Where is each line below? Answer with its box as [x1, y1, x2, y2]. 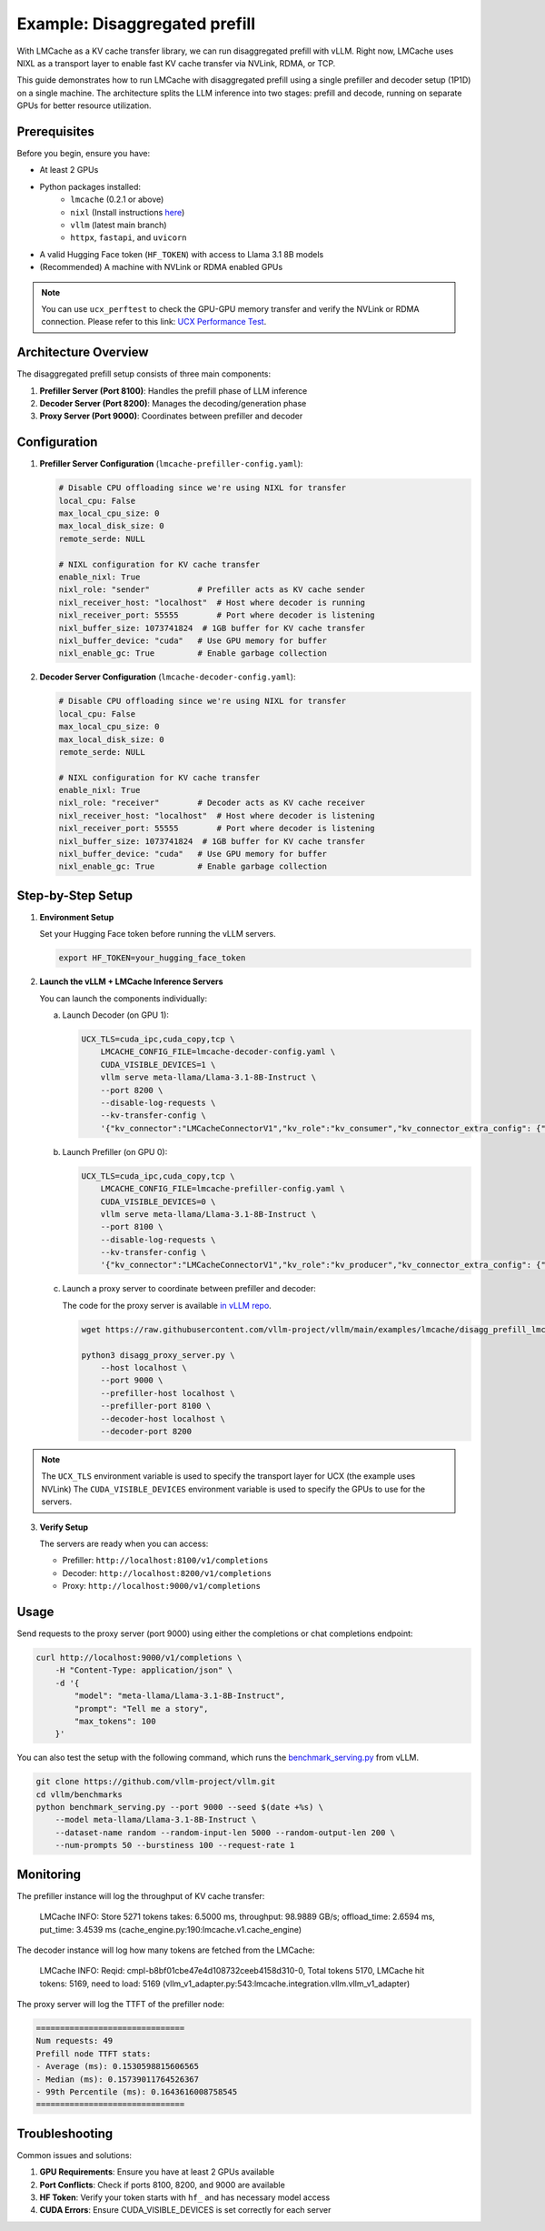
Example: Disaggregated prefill [16, 14, 256, 34]
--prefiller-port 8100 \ [100, 1401, 212, 1412]
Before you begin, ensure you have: [16, 148, 150, 159]
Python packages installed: [39, 181, 141, 192]
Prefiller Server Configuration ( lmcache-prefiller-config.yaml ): [39, 458, 303, 469]
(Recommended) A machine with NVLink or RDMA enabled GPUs [39, 262, 283, 273]
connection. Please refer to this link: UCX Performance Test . [41, 317, 267, 327]
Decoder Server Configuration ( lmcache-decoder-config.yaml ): [39, 671, 296, 682]
